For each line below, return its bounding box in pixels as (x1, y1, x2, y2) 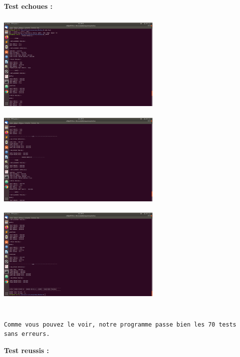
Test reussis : (4, 345, 49, 356)
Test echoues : (4, 1, 53, 11)
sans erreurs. (4, 330, 50, 338)
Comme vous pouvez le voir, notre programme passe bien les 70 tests (4, 321, 237, 328)
